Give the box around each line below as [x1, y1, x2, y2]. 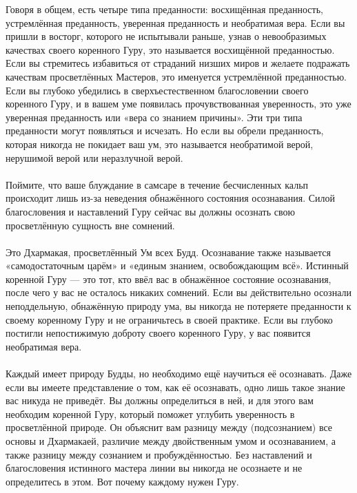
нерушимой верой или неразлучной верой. [6, 150, 183, 165]
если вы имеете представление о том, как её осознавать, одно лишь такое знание [6, 379, 345, 394]
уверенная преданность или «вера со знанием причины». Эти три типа [6, 109, 303, 124]
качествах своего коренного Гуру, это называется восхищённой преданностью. [6, 42, 335, 56]
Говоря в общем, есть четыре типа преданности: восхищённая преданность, [6, 2, 323, 16]
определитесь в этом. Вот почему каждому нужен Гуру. [6, 474, 239, 488]
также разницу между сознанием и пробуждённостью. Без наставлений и [6, 447, 312, 461]
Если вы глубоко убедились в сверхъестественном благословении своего [6, 83, 309, 97]
